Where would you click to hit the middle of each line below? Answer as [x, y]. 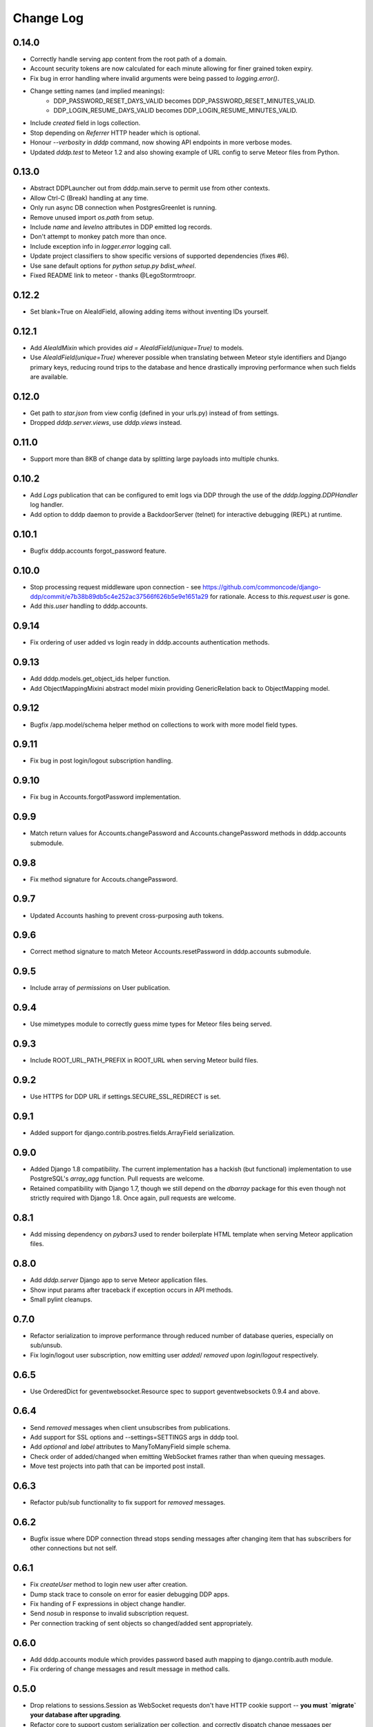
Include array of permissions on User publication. [100, 988]
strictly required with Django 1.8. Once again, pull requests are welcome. [133, 1198]
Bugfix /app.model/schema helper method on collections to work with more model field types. [164, 725]
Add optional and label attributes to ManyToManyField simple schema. [130, 1447]
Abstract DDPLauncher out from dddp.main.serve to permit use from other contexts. [150, 188]
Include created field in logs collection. [85, 123]
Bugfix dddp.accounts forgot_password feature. [98, 551]
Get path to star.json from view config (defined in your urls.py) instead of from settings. [154, 413]
